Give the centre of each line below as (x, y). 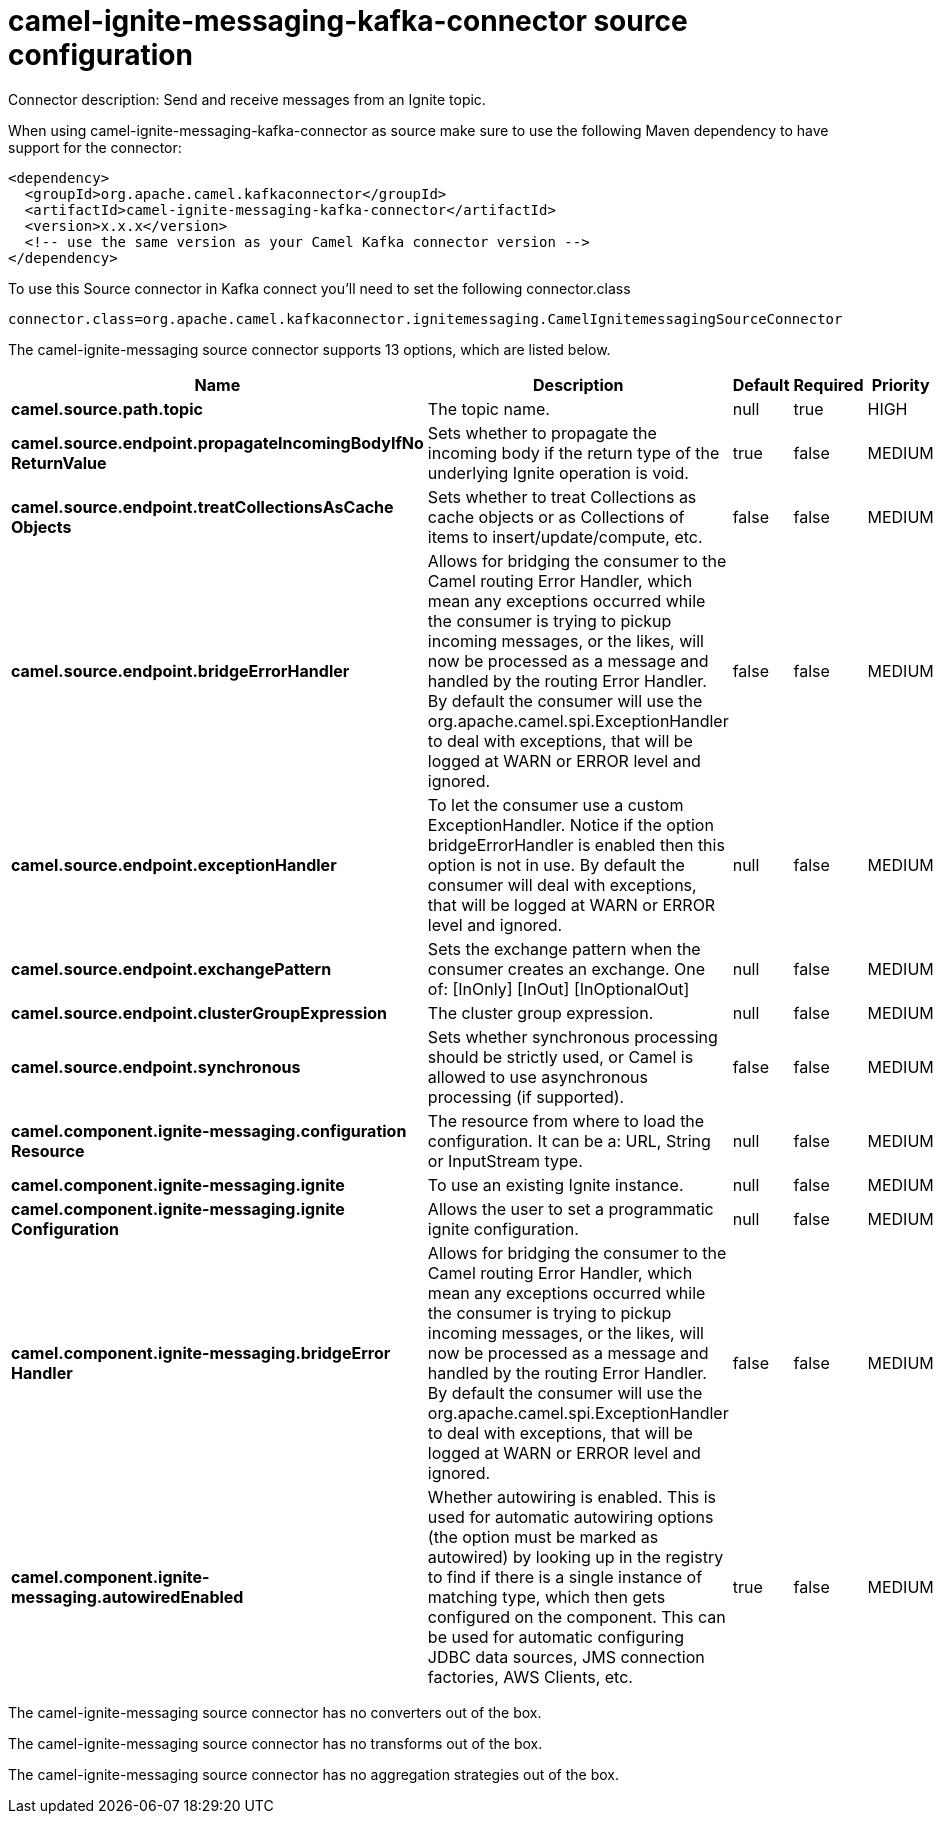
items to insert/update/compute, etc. (565, 536)
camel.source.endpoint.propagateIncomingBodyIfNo (217, 442)
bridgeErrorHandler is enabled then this (576, 844)
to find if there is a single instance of (565, 1576)
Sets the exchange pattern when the (564, 948)
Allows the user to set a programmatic (570, 1208)
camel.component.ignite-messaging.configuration (209, 1130)
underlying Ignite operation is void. (558, 472)
